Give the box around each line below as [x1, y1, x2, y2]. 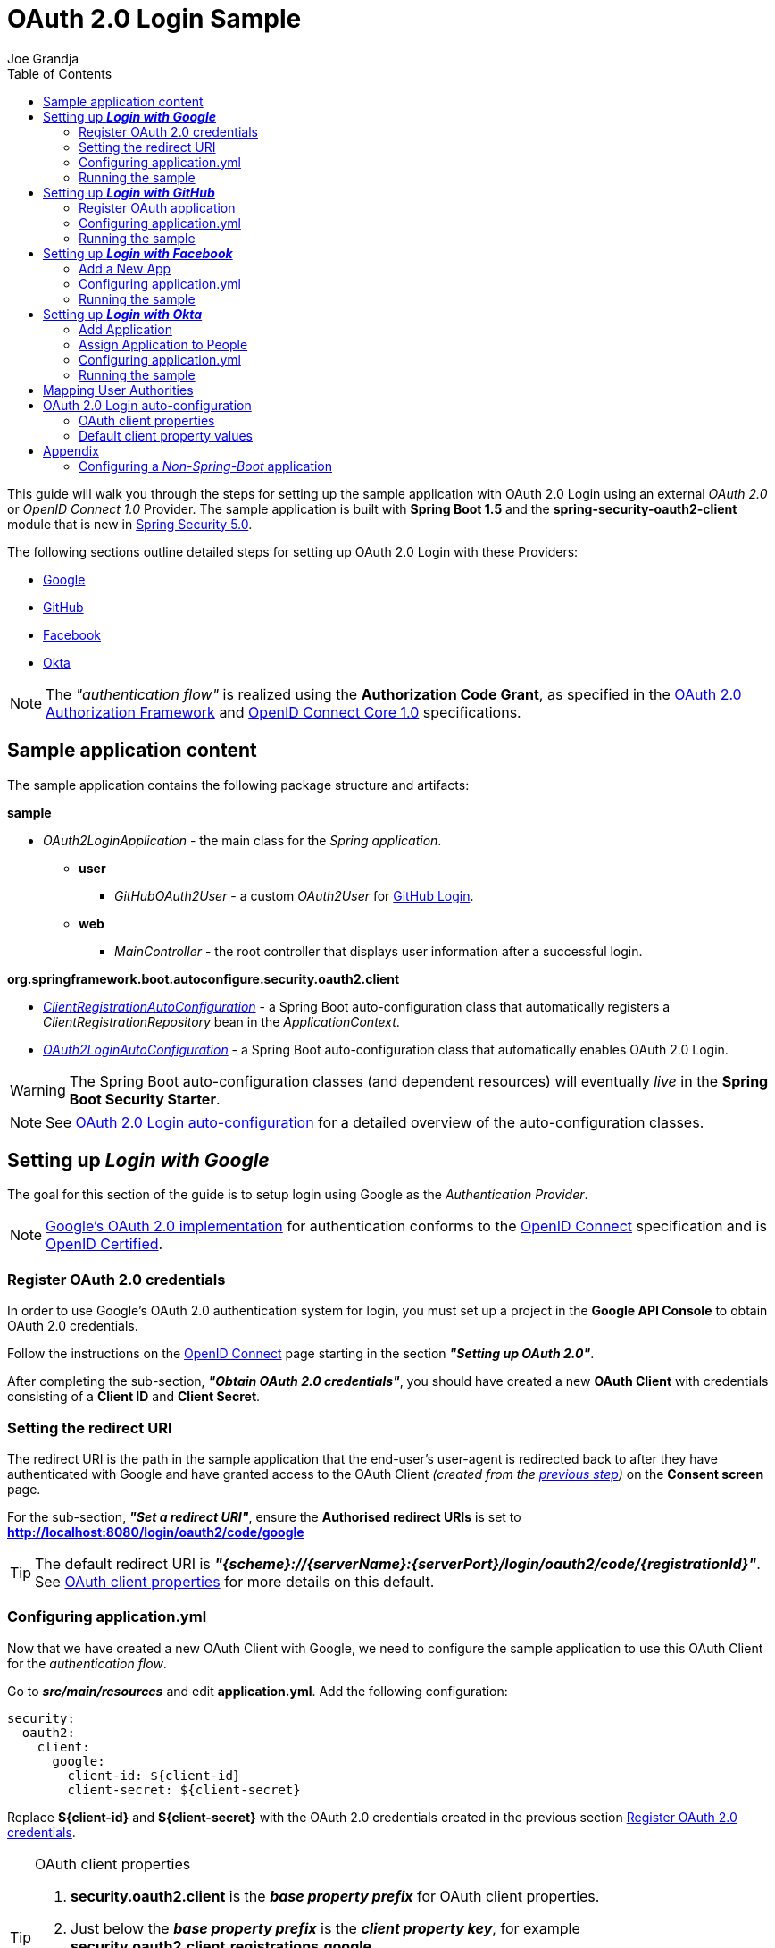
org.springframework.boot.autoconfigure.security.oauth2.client [7, 970, 400, 987]
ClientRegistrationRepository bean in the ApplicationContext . [43, 1013, 400, 1029]
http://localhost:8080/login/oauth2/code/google [7, 1524, 304, 1540]
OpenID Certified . [46, 1235, 163, 1254]
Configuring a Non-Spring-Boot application [79, 458, 333, 474]
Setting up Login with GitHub [43, 184, 215, 200]
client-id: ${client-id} [67, 1767, 241, 1783]
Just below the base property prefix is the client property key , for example [71, 1919, 580, 1937]
